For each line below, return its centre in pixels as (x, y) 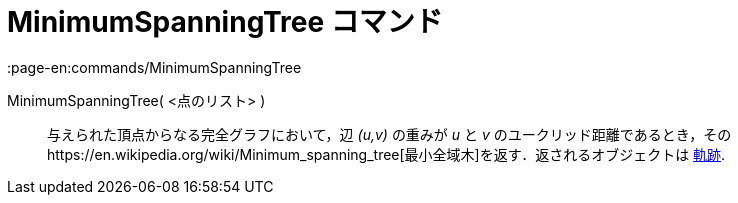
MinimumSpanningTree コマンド (225, 22)
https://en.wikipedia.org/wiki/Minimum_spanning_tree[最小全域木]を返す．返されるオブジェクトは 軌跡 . (386, 154)
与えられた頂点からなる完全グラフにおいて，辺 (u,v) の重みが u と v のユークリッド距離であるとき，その (389, 134)
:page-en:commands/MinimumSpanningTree (154, 67)
